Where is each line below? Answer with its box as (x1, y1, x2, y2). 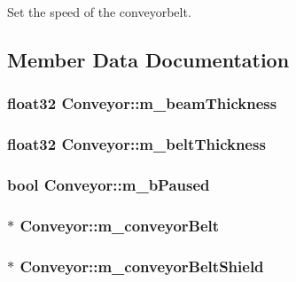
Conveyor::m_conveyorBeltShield (19, 255, 264, 277)
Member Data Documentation (7, 45, 290, 73)
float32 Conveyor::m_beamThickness (7, 92, 277, 114)
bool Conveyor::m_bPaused (7, 173, 210, 195)
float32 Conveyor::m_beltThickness (7, 133, 266, 155)
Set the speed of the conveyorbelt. (7, 3, 191, 20)
